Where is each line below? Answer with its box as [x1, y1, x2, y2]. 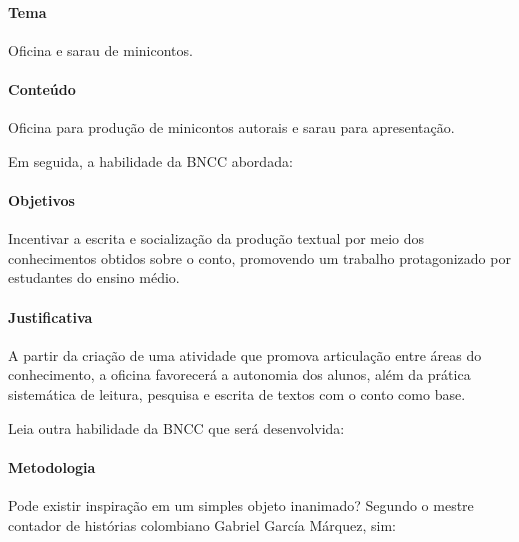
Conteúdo [8, 78, 76, 99]
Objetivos [8, 189, 75, 210]
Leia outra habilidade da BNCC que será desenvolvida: [8, 417, 345, 438]
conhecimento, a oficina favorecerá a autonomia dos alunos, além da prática [8, 364, 471, 385]
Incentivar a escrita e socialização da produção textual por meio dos [8, 228, 425, 249]
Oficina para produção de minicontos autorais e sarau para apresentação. [8, 117, 455, 138]
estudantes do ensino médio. [8, 267, 180, 288]
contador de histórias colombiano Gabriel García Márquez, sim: [8, 514, 396, 535]
